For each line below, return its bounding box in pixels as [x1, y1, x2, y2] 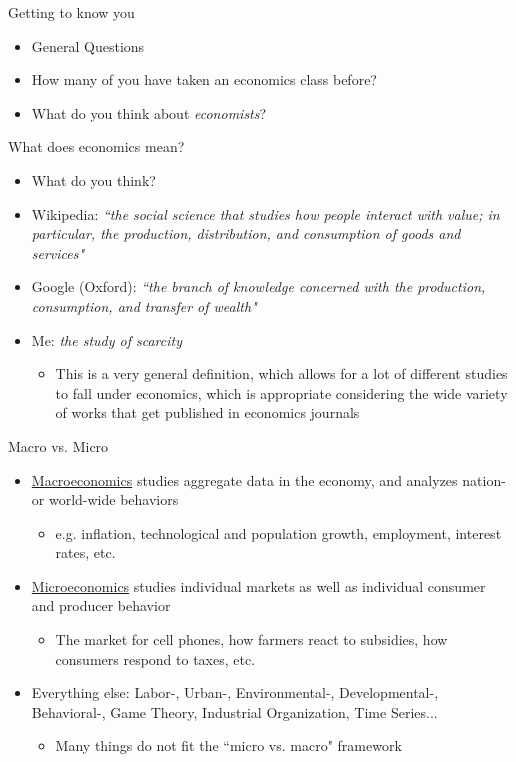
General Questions [31, 35, 145, 56]
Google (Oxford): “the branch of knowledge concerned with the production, [31, 276, 486, 297]
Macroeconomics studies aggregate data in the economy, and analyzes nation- [31, 469, 506, 490]
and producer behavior [31, 595, 171, 616]
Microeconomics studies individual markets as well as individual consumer [31, 575, 486, 596]
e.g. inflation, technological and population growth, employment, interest [55, 522, 502, 543]
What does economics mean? [8, 136, 185, 157]
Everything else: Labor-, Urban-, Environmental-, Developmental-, [31, 682, 439, 703]
